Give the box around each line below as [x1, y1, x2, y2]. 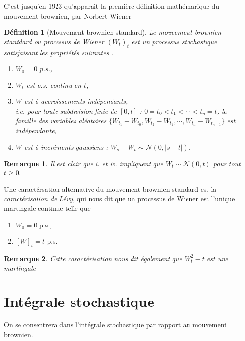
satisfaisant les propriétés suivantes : [4, 47, 113, 57]
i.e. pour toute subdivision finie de [15, 105, 117, 115]
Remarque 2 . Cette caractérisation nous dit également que [4, 253, 182, 263]
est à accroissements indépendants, [24, 96, 128, 106]
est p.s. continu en [26, 79, 82, 90]
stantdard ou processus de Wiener [4, 36, 104, 46]
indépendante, [15, 125, 57, 135]
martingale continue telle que [4, 203, 91, 213]
